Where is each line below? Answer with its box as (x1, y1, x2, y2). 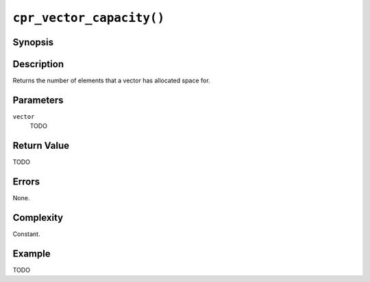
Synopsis (12, 36, 54, 48)
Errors (12, 176, 40, 188)
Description (12, 58, 64, 70)
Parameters (12, 94, 64, 106)
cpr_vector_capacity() (12, 10, 165, 25)
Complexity (12, 212, 64, 223)
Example (12, 248, 51, 259)
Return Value (12, 140, 70, 152)
